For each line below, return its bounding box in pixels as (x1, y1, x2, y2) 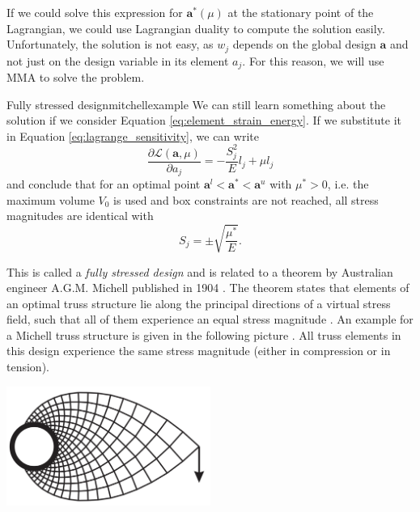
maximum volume (6, 191, 95, 208)
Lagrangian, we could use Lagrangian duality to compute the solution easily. (6, 19, 385, 36)
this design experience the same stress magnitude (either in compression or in (6, 342, 391, 359)
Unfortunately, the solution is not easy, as (6, 36, 214, 53)
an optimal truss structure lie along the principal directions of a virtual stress (6, 294, 391, 311)
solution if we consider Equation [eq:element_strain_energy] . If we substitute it (6, 112, 401, 129)
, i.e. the (327, 176, 369, 193)
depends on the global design (232, 36, 376, 53)
